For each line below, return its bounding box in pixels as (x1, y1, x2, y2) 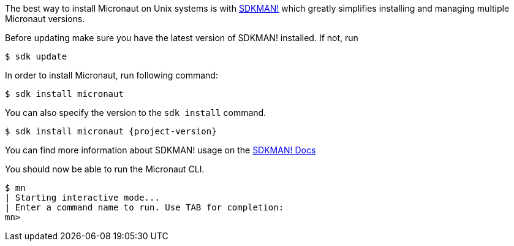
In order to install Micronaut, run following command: (5, 70, 218, 80)
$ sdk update (5, 52, 67, 61)
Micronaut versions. (5, 13, 85, 24)
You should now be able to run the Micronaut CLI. (5, 164, 205, 174)
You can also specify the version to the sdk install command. (5, 107, 266, 118)
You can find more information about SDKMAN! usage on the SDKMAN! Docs (5, 145, 316, 155)
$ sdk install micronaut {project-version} (5, 126, 217, 136)
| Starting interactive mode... (5, 193, 160, 202)
